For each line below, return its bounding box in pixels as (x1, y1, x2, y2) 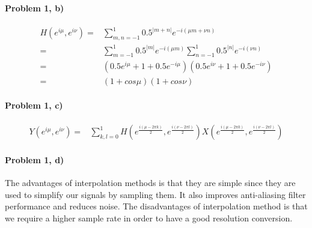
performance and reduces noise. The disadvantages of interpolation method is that (5, 200, 308, 212)
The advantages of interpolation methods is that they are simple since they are (5, 176, 296, 189)
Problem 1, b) (5, 1, 64, 14)
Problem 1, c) (5, 99, 63, 112)
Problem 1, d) (5, 153, 64, 166)
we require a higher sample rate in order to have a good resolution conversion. (5, 211, 293, 224)
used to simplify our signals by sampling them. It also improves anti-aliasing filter (5, 188, 306, 200)
